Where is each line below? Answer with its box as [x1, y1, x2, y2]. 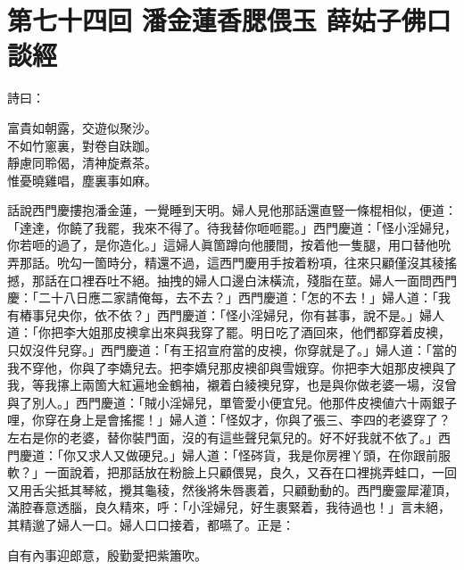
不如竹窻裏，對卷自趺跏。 [7, 136, 157, 154]
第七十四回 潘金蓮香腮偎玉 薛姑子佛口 [7, 2, 452, 38]
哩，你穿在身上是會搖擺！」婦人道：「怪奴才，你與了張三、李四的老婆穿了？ [7, 410, 451, 429]
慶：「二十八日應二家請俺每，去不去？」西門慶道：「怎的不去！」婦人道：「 [7, 288, 438, 307]
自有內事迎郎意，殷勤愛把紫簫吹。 [7, 545, 207, 564]
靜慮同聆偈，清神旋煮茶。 [7, 153, 157, 172]
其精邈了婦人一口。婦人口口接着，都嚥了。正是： [7, 515, 294, 533]
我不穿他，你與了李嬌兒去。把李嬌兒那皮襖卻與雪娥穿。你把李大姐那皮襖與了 [7, 358, 457, 376]
